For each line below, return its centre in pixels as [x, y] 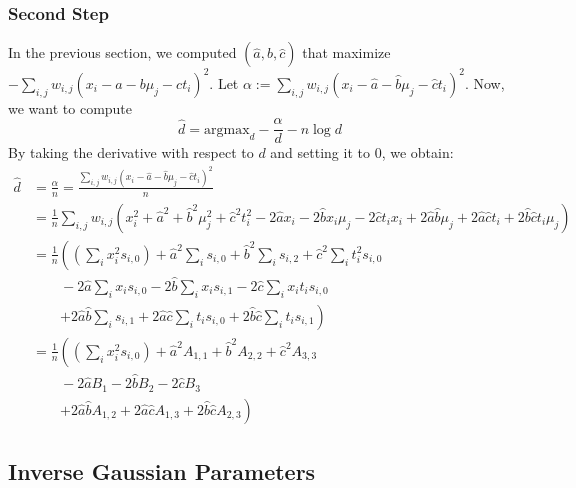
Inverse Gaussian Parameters [162, 471]
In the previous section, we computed [122, 52]
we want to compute [70, 107]
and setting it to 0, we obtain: [362, 152]
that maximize [346, 52]
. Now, [484, 82]
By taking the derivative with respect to [131, 152]
